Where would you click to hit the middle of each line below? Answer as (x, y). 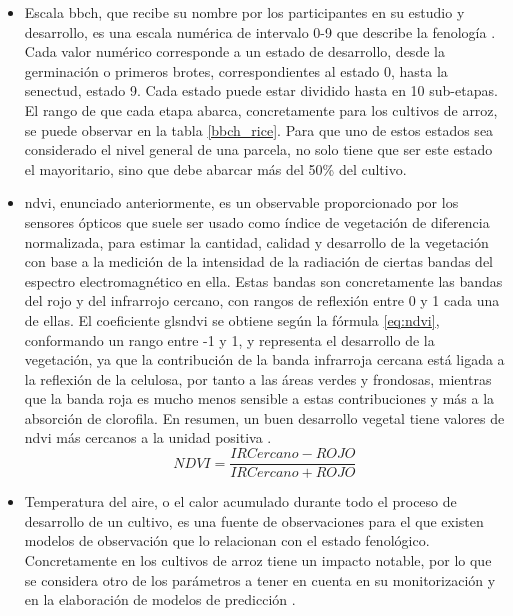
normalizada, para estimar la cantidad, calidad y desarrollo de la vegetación (256, 241)
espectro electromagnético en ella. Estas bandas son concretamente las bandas (263, 280)
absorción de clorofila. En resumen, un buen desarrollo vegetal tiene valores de (264, 417)
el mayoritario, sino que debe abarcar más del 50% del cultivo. (215, 168)
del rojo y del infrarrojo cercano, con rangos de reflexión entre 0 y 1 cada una (262, 300)
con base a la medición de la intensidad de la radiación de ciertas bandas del (258, 261)
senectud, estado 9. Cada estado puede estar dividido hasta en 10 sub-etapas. (261, 90)
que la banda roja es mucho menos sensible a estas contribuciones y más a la (259, 398)
